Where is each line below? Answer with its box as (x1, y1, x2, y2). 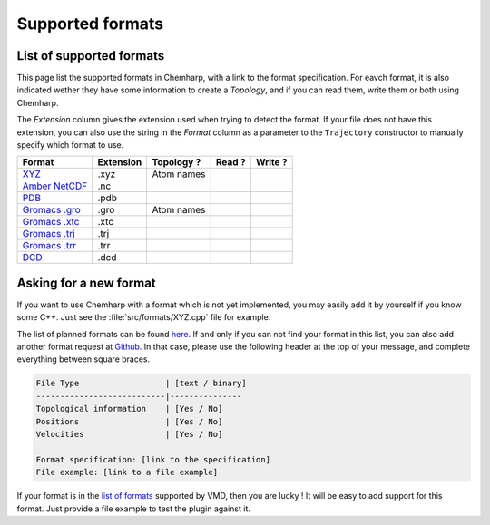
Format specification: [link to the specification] (35, 454, 271, 464)
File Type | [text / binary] (35, 378, 247, 389)
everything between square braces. (16, 354, 151, 365)
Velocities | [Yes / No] (35, 429, 223, 440)
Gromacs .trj (22, 228, 76, 240)
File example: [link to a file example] (35, 467, 218, 478)
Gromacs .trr (22, 239, 77, 252)
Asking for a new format (16, 275, 156, 290)
